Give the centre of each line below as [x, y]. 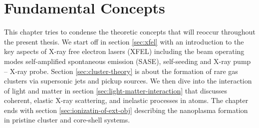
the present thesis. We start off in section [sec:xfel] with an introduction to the [124, 41]
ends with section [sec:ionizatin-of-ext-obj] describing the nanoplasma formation [126, 110]
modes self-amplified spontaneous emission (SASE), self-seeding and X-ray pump [128, 61]
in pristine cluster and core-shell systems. [67, 120]
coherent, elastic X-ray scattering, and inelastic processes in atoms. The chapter [126, 100]
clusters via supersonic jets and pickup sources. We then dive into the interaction [128, 81]
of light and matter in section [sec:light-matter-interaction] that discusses [116, 90]
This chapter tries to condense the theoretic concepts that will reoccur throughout [130, 32]
